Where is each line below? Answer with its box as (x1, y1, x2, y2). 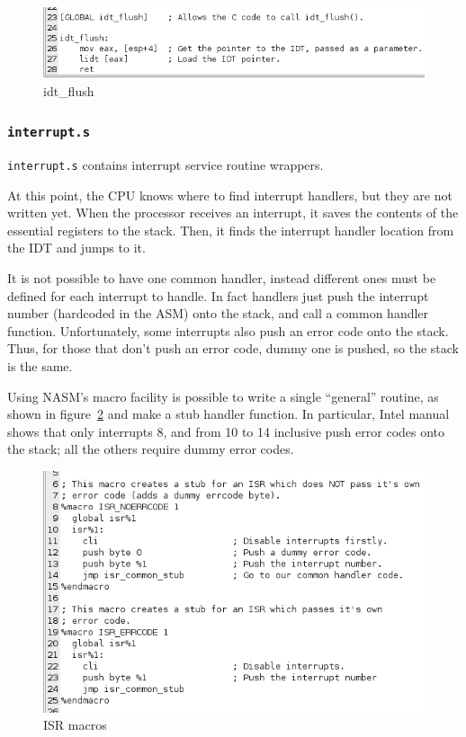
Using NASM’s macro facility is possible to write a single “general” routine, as (7, 386, 439, 405)
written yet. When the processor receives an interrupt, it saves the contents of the (7, 203, 459, 222)
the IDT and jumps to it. (7, 238, 146, 257)
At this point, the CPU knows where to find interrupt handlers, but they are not (7, 185, 453, 204)
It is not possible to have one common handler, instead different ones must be (7, 269, 436, 288)
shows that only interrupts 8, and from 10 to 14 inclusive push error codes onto (7, 422, 445, 440)
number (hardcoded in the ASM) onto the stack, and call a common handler (7, 304, 429, 323)
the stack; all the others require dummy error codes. (7, 440, 294, 458)
